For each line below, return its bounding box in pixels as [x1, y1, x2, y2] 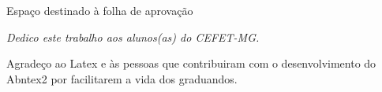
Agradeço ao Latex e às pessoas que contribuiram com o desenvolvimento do [6, 55, 376, 72]
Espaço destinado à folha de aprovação [6, 2, 193, 18]
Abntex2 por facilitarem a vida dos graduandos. [6, 70, 238, 86]
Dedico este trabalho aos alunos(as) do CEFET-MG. [6, 28, 260, 45]
